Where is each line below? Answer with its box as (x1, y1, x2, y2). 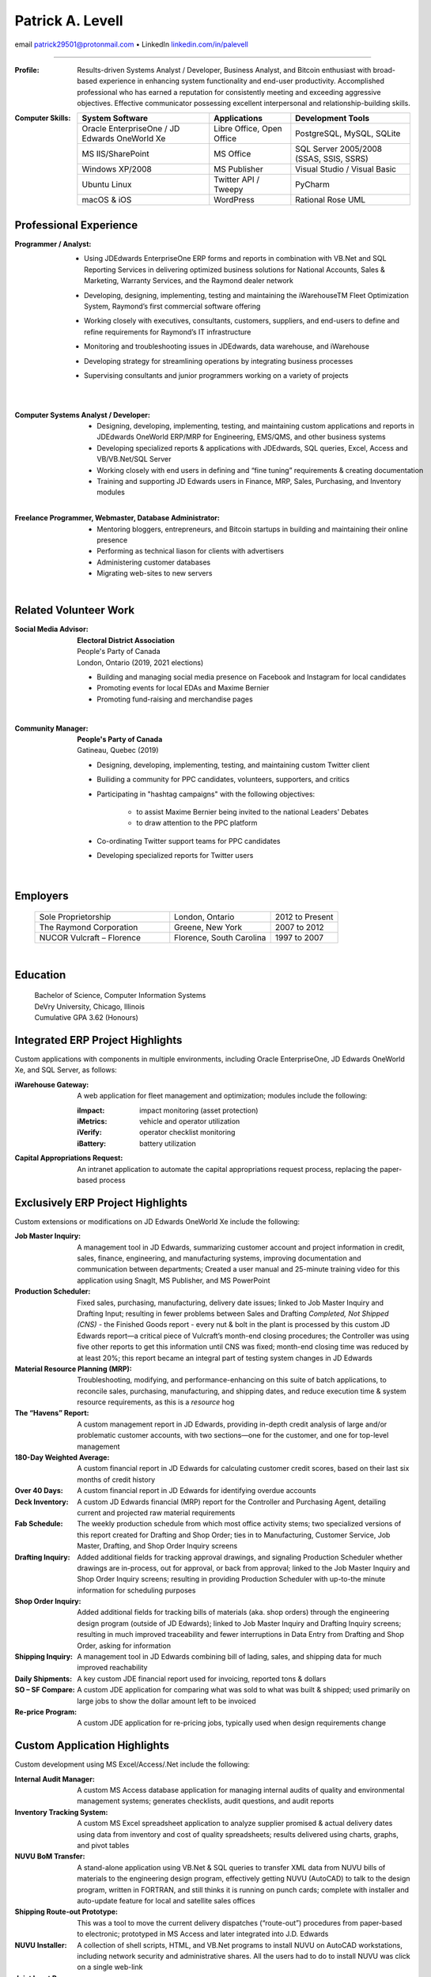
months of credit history (77, 1475, 156, 1484)
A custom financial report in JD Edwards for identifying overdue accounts (77, 1486, 316, 1495)
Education (14, 968, 66, 981)
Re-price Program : (14, 1707, 78, 1716)
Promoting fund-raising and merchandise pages (96, 694, 253, 704)
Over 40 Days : (14, 1486, 63, 1495)
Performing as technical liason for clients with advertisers (96, 546, 285, 556)
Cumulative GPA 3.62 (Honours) (34, 1013, 138, 1023)
